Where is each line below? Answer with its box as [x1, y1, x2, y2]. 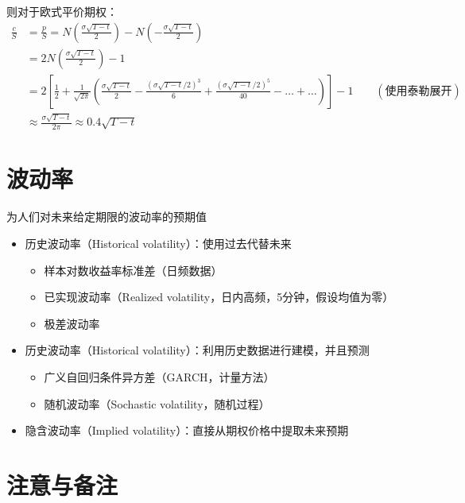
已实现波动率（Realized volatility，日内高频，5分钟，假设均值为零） [44, 288, 394, 305]
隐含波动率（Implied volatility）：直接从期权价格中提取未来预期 [25, 422, 349, 439]
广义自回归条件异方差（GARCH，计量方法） [44, 368, 275, 385]
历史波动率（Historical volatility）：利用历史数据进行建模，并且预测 [25, 342, 370, 358]
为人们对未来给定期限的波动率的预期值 [6, 208, 207, 225]
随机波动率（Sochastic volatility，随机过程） [44, 395, 270, 412]
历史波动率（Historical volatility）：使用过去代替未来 [25, 234, 292, 251]
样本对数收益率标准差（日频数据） [44, 261, 223, 278]
